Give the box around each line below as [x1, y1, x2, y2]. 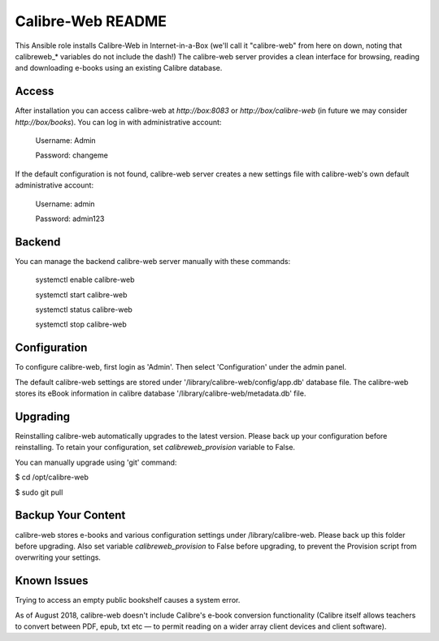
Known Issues [15, 574, 89, 588]
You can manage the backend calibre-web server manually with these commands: [15, 256, 291, 266]
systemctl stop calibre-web [35, 319, 128, 329]
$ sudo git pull [15, 487, 63, 497]
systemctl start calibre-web [35, 289, 128, 300]
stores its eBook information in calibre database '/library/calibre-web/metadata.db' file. [15, 388, 306, 398]
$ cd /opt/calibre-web [15, 472, 89, 483]
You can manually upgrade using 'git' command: [15, 457, 177, 467]
